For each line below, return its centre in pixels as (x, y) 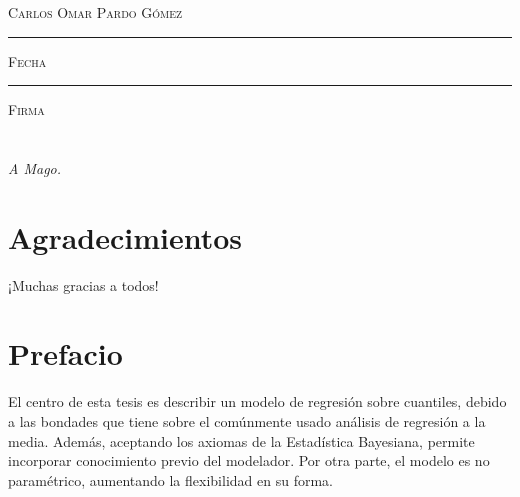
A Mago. (35, 167)
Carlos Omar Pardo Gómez (95, 12)
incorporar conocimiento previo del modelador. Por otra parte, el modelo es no (249, 460)
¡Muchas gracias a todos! (83, 284)
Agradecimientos (125, 236)
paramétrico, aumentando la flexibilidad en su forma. (170, 479)
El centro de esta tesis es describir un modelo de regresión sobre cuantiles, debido (257, 401)
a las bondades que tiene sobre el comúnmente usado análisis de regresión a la (247, 421)
